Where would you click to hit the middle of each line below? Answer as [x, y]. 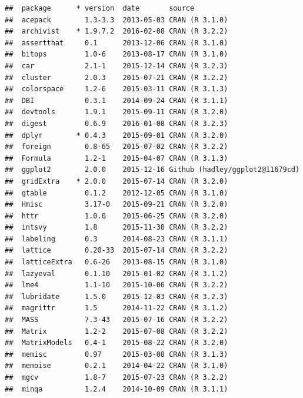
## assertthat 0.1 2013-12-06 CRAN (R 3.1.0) [116, 43]
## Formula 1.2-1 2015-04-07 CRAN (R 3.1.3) [116, 158]
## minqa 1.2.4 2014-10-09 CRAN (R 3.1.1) [116, 389]
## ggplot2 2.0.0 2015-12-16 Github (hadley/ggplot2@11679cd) [152, 170]
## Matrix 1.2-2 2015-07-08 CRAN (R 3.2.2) [116, 331]
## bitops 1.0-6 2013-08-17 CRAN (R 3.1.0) [116, 54]
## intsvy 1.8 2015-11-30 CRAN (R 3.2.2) [116, 228]
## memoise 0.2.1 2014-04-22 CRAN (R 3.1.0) [116, 366]
